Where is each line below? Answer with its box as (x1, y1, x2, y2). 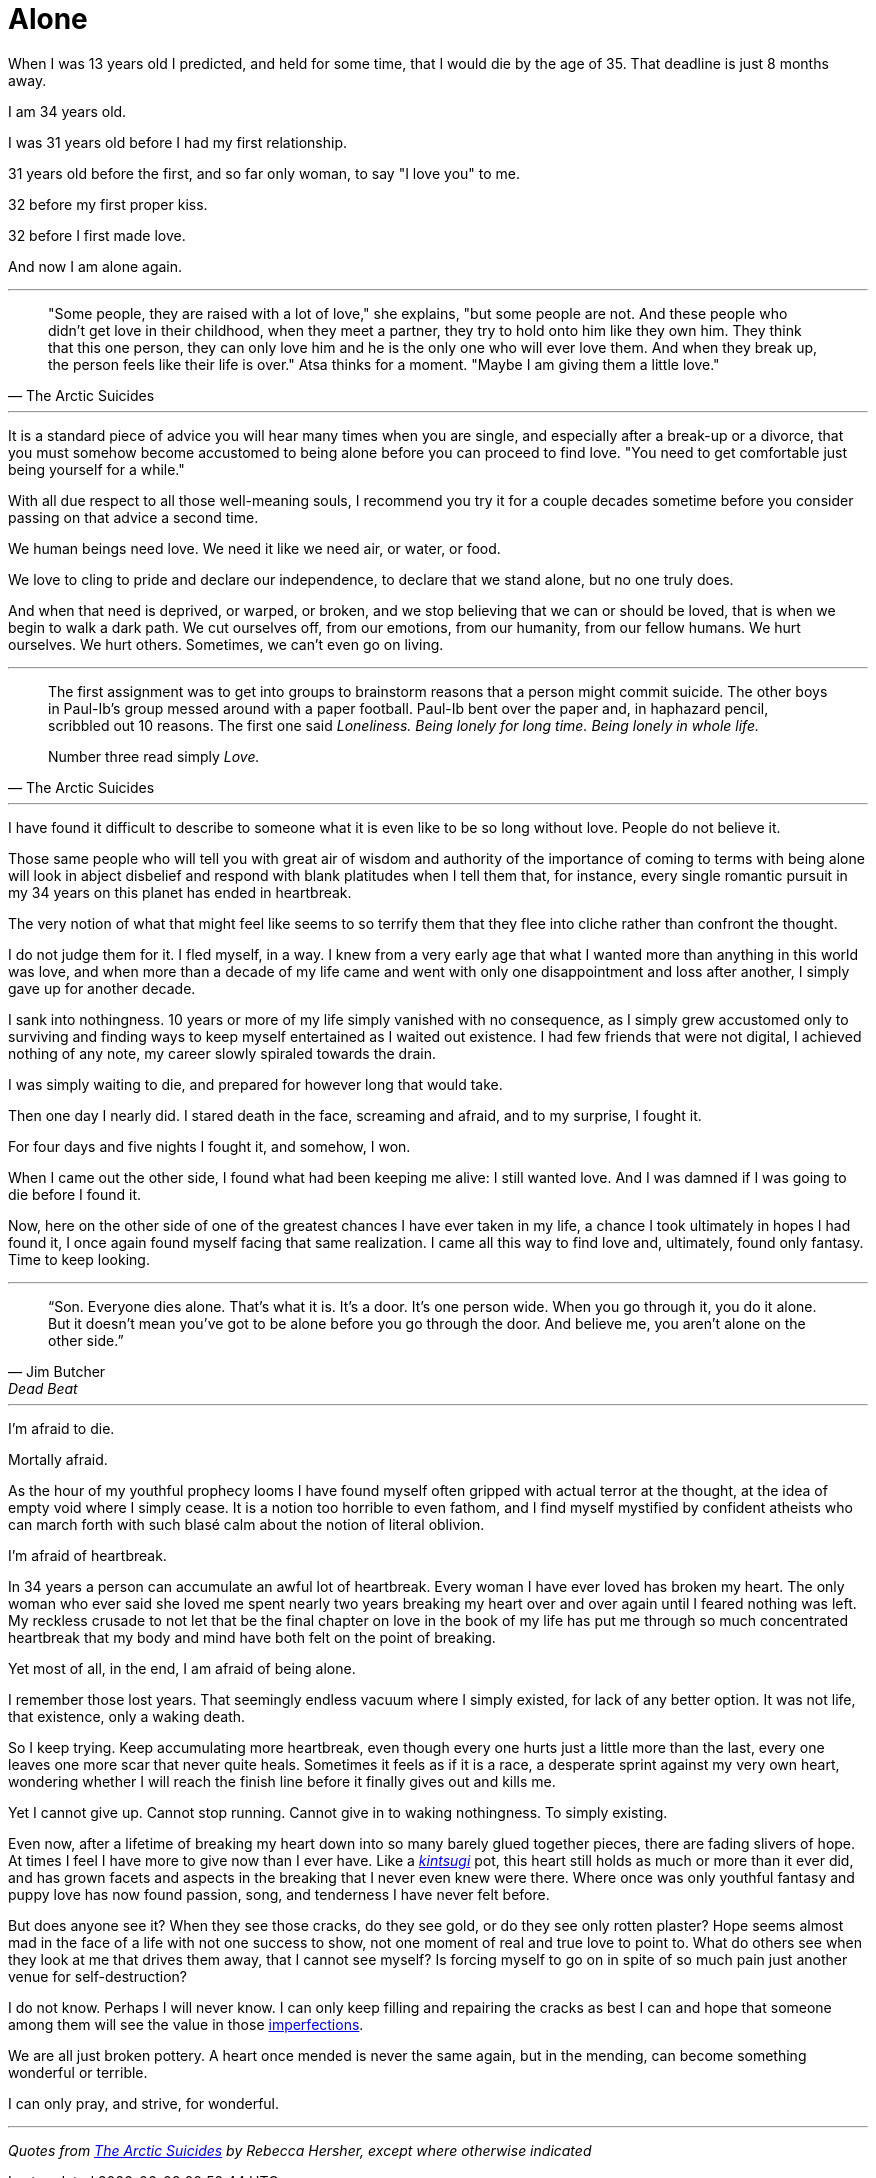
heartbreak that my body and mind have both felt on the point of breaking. (8, 1628, 496, 1646)
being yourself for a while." (8, 460, 185, 478)
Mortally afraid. (8, 1450, 108, 1468)
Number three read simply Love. (48, 747, 260, 765)
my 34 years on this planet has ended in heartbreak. (8, 883, 352, 901)
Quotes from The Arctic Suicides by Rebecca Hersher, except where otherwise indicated (8, 2141, 592, 2159)
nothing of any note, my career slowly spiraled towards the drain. (8, 1044, 437, 1062)
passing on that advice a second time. (8, 508, 259, 526)
